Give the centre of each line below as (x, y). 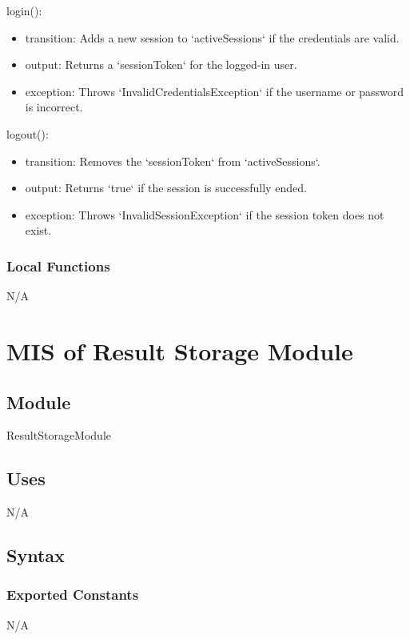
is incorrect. (54, 107)
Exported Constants (73, 595)
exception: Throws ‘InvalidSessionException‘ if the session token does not (205, 214)
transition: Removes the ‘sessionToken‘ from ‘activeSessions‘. (173, 161)
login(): (24, 10)
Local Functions (58, 265)
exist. (38, 230)
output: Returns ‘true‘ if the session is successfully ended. (166, 188)
